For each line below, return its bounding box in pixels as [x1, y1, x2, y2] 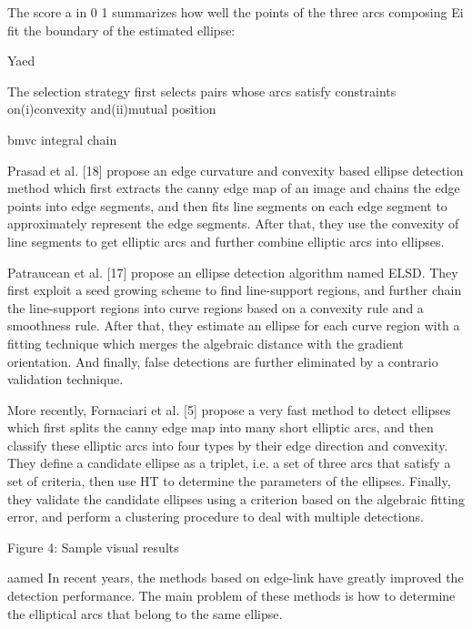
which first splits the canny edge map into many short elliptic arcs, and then [7, 418, 434, 437]
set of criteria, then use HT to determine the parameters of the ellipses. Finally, [7, 472, 451, 491]
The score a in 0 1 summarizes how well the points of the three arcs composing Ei [7, 3, 464, 21]
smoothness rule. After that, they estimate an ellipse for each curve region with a [7, 316, 460, 335]
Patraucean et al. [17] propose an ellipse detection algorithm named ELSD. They [7, 262, 458, 281]
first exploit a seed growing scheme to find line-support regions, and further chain [7, 280, 462, 299]
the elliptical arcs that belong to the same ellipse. [7, 604, 283, 623]
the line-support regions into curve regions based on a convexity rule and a [7, 298, 424, 317]
